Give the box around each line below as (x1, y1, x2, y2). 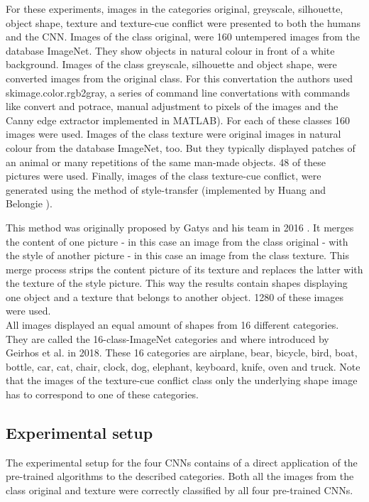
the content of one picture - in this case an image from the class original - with (6, 234, 348, 249)
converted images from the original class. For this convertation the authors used (6, 70, 353, 85)
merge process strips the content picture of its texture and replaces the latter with (6, 261, 363, 276)
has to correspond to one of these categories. (6, 387, 199, 402)
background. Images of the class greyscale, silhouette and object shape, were (6, 57, 337, 72)
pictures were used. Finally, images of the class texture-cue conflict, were (6, 168, 321, 183)
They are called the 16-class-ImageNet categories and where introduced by (6, 331, 329, 346)
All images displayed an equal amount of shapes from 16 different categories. (6, 317, 339, 332)
